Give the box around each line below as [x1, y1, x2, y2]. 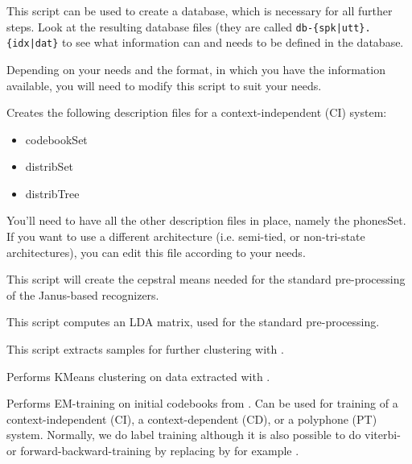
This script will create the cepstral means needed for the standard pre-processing [6, 271, 406, 288]
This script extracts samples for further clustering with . [6, 341, 284, 358]
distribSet [25, 158, 74, 175]
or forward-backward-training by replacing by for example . [6, 442, 299, 458]
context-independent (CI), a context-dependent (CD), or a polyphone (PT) [6, 410, 377, 427]
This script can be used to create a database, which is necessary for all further [6, 2, 393, 19]
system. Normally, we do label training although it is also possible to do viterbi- [6, 426, 401, 443]
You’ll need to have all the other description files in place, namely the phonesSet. [6, 212, 406, 229]
